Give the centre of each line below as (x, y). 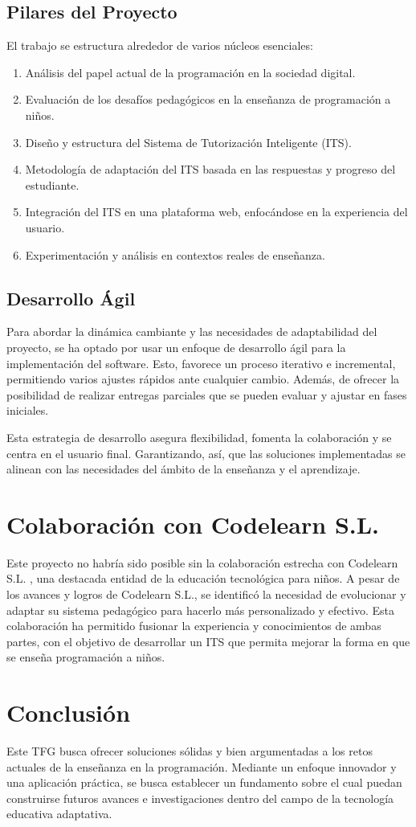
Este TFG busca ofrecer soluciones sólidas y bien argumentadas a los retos (190, 751)
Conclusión (69, 712)
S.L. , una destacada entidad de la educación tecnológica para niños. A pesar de (203, 578)
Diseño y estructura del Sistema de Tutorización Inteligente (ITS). (188, 142)
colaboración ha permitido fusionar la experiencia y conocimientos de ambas (194, 626)
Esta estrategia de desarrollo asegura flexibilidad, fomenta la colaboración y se (199, 437)
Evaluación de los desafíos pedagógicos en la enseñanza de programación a (208, 99)
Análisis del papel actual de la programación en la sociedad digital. (190, 72)
